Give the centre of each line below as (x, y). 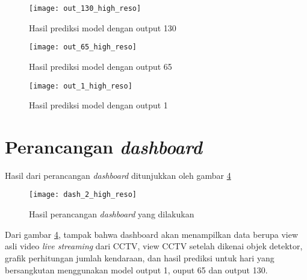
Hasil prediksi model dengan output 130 (103, 27)
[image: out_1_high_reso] (81, 86)
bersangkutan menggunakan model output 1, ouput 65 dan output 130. (136, 269)
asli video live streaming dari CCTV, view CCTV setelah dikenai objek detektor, (154, 246)
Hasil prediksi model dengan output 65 (101, 66)
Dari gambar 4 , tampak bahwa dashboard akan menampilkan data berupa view (151, 234)
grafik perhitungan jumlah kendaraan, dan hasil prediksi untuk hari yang (140, 257)
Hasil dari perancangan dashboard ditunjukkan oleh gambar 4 (118, 175)
